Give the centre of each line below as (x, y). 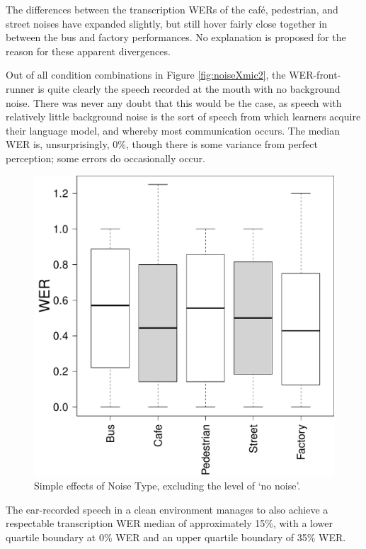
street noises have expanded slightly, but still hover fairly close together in (167, 23)
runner (20, 88)
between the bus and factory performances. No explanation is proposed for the (176, 37)
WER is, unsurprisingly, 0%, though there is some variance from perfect (162, 144)
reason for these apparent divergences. (88, 51)
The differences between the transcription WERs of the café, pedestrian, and (172, 9)
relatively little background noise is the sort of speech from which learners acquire (183, 117)
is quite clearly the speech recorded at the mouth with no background (189, 88)
